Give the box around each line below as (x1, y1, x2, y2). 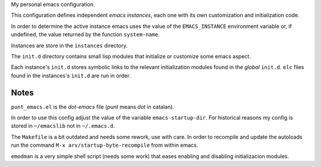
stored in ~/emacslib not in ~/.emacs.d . (11, 122, 115, 130)
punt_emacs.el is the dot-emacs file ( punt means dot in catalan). (11, 103, 175, 110)
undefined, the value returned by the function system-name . (11, 31, 160, 38)
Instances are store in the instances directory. (11, 42, 128, 49)
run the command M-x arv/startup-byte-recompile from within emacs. (11, 141, 199, 149)
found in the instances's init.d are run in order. (11, 72, 131, 79)
